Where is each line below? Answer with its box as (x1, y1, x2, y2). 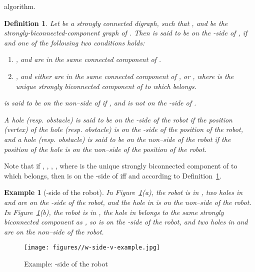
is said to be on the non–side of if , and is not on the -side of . (4, 97, 196, 108)
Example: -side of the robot (24, 258, 108, 268)
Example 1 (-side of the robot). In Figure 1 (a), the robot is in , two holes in (4, 187, 243, 197)
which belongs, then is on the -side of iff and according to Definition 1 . (4, 170, 221, 180)
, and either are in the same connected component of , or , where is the (15, 70, 234, 81)
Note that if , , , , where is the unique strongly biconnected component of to (4, 160, 237, 171)
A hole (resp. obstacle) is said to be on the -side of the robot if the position (4, 114, 232, 124)
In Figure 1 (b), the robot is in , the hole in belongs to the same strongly (4, 206, 224, 217)
